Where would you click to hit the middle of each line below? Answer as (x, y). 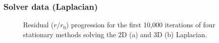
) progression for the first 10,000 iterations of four (141, 25)
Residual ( (38, 25)
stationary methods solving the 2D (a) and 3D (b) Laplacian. (115, 34)
